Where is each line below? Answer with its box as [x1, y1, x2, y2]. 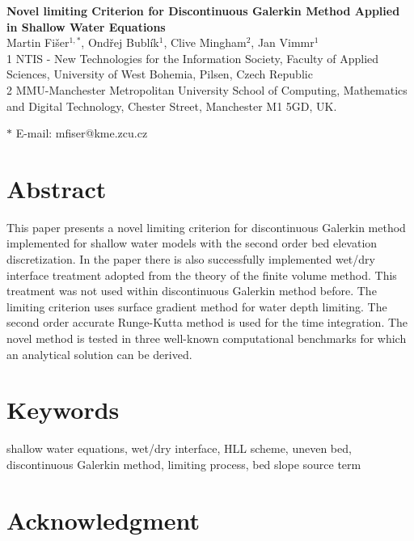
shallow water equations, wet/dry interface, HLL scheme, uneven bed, [6, 440, 352, 457]
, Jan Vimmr [251, 34, 315, 51]
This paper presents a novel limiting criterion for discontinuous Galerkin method [6, 218, 406, 235]
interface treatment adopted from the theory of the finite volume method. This [6, 266, 397, 283]
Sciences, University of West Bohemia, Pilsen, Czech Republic [6, 66, 313, 82]
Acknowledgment [6, 503, 200, 536]
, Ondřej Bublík [81, 34, 159, 51]
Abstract [6, 171, 107, 205]
